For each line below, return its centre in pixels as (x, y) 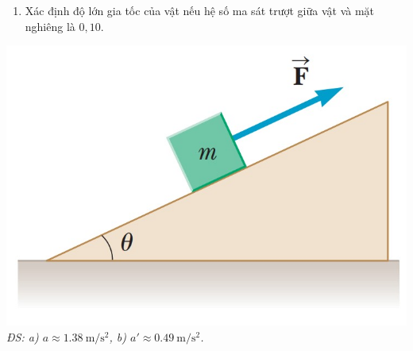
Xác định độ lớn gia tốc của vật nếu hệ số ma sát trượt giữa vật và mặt (200, 10)
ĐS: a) (23, 336)
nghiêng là (50, 26)
